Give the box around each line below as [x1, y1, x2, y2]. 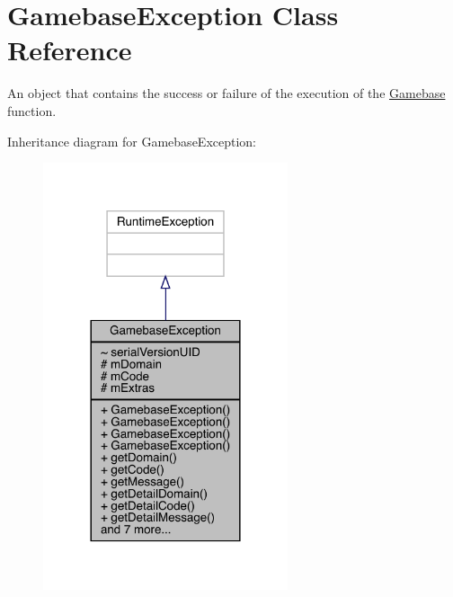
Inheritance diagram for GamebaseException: [7, 131, 257, 150]
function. [7, 101, 57, 120]
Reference [7, 31, 132, 68]
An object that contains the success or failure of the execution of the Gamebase [7, 84, 446, 102]
